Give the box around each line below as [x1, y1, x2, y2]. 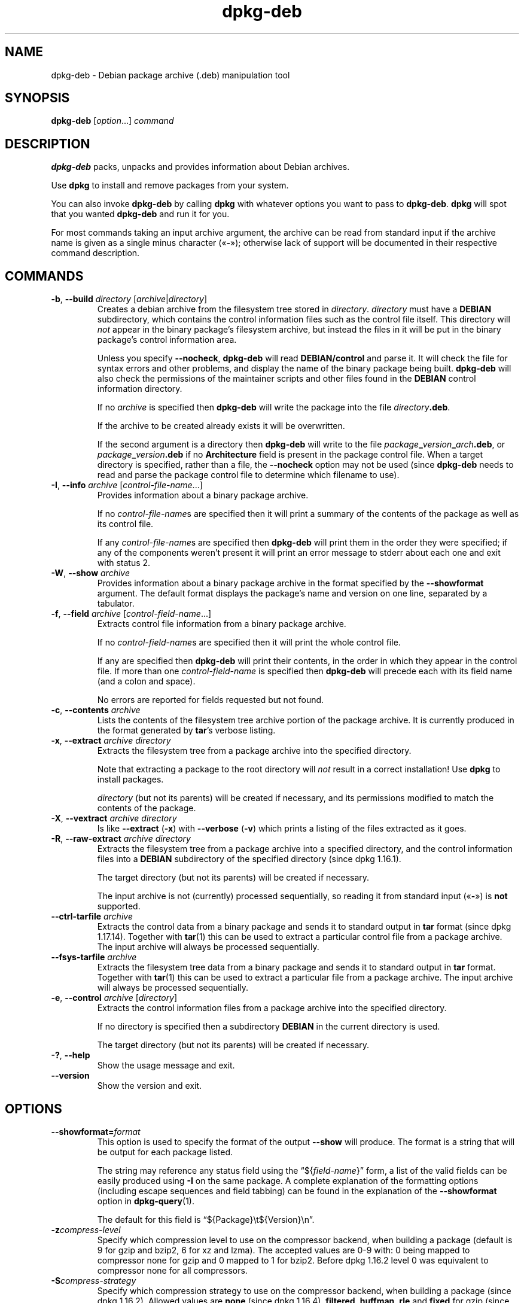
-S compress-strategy [51, 1275, 136, 1286]
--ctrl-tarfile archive [51, 911, 133, 922]
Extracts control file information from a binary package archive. [97, 619, 346, 629]
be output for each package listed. [97, 1146, 233, 1157]
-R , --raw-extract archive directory [51, 833, 191, 844]
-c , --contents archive [51, 705, 141, 716]
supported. [97, 901, 141, 912]
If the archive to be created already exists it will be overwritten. [97, 421, 345, 431]
